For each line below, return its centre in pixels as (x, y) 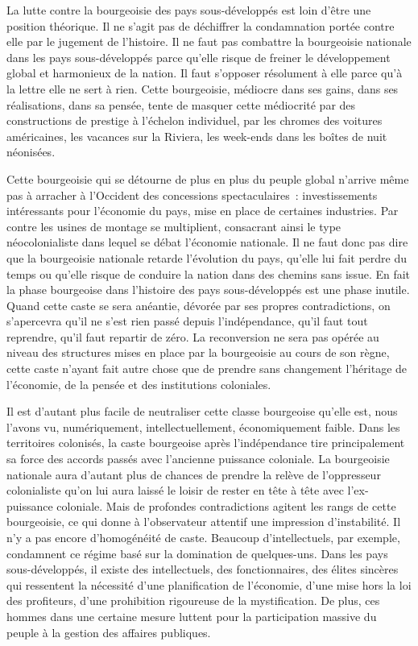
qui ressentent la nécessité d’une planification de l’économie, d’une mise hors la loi (209, 584)
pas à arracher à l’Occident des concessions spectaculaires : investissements (192, 195)
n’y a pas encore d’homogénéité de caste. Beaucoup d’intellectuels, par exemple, (203, 537)
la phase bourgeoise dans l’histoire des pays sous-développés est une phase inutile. (208, 290)
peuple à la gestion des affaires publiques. (109, 632)
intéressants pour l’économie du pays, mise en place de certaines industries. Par (203, 211)
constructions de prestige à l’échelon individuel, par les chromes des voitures (195, 120)
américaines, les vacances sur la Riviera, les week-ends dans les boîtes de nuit (197, 136)
